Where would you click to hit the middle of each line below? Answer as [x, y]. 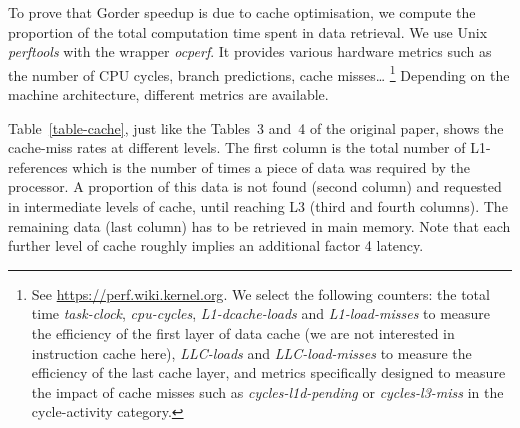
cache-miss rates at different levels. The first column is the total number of [237, 147]
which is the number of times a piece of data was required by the [271, 166]
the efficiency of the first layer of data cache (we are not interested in [243, 332]
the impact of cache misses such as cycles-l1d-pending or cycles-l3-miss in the [267, 391]
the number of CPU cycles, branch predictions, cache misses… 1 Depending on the [259, 73]
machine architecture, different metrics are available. [168, 94]
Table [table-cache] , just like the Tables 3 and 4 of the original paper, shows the [256, 127]
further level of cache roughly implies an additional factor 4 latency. [216, 245]
